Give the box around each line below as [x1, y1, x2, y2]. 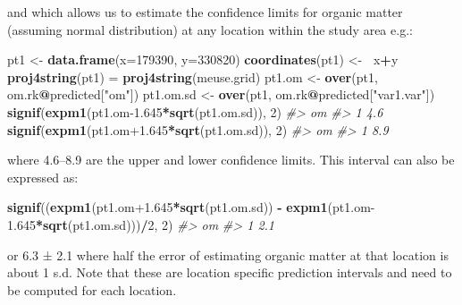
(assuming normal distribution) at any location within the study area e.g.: [7, 20, 413, 38]
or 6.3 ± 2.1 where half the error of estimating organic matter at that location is [7, 245, 449, 264]
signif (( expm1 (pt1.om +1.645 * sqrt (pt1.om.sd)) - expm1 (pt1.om [7, 198, 371, 216]
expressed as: [7, 167, 79, 186]
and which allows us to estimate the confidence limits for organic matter [7, 3, 403, 21]
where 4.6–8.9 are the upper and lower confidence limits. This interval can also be [7, 150, 455, 169]
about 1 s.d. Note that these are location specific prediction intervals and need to [7, 263, 452, 282]
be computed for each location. [7, 280, 177, 299]
